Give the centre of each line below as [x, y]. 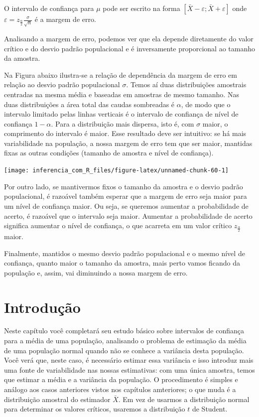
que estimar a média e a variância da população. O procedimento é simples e [121, 379]
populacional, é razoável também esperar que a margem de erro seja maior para [126, 196]
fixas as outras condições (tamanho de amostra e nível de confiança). [109, 153]
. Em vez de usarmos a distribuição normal [184, 399]
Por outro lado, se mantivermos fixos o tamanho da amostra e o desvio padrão [124, 186]
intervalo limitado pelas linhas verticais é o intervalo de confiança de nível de [121, 114]
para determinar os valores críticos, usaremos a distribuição [95, 409]
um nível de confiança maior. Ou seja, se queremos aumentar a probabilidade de [126, 206]
